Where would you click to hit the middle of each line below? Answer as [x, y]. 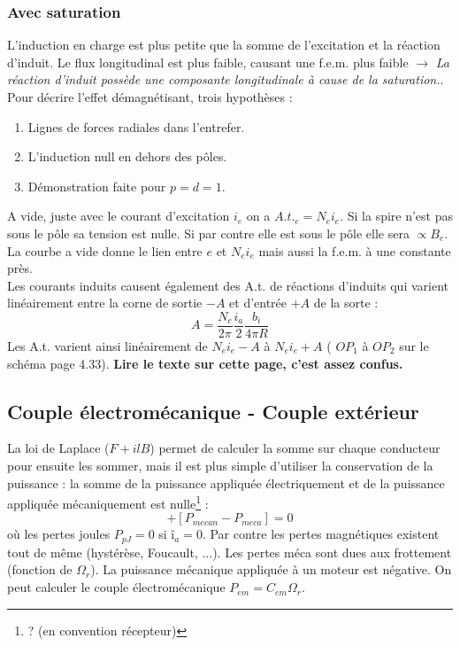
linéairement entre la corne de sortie [105, 303]
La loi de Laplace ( [58, 448]
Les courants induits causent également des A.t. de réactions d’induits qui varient [228, 285]
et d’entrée [258, 303]
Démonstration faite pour [97, 186]
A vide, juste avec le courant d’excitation [119, 216]
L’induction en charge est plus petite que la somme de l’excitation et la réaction [224, 45]
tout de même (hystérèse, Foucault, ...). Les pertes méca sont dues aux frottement [230, 552]
